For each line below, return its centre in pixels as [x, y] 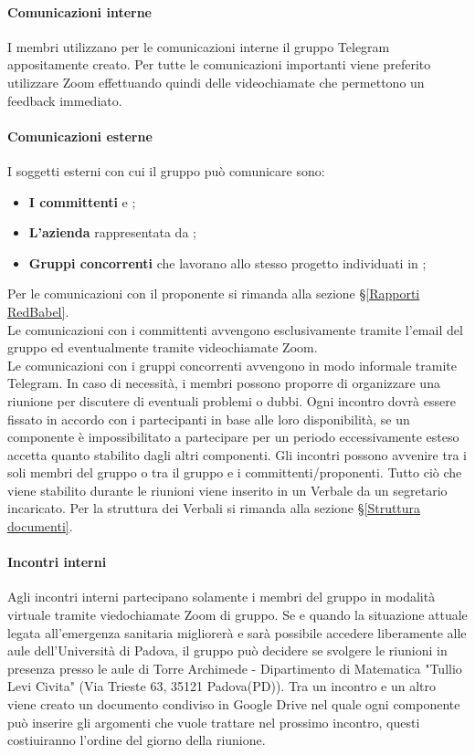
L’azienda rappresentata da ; [112, 232]
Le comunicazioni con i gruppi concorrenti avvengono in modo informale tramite [232, 365]
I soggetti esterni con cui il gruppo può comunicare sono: [166, 170]
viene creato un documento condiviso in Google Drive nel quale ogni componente [234, 704]
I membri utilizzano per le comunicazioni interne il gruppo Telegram [199, 46]
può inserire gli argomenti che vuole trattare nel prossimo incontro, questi [214, 722]
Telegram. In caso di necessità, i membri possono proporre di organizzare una [224, 383]
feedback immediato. [65, 100]
